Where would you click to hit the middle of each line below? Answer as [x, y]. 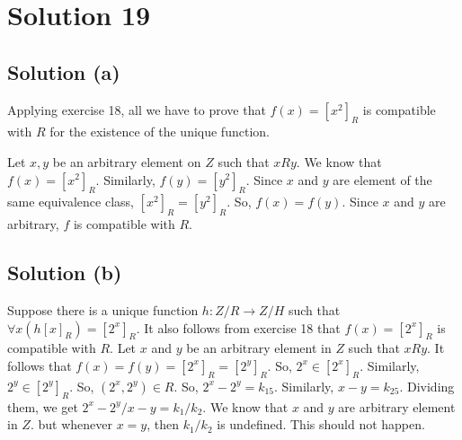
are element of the [382, 179]
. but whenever [71, 424]
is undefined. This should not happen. [321, 424]
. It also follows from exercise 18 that [238, 327]
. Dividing [427, 386]
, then [163, 424]
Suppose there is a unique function [103, 309]
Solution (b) [65, 273]
